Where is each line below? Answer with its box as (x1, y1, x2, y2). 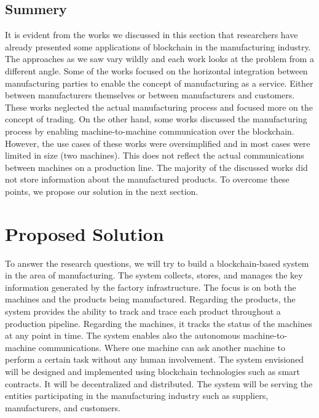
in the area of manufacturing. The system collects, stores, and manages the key (5, 269, 303, 282)
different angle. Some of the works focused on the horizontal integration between (5, 64, 308, 77)
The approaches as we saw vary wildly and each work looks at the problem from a (5, 52, 314, 65)
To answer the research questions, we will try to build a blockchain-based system (5, 256, 309, 269)
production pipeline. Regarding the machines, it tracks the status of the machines (5, 317, 312, 329)
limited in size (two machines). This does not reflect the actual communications (5, 149, 304, 162)
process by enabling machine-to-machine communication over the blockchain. (5, 124, 294, 137)
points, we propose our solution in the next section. (5, 184, 199, 197)
